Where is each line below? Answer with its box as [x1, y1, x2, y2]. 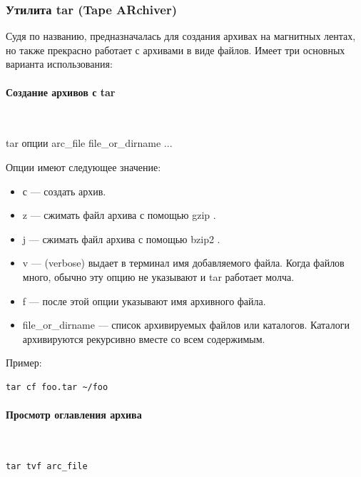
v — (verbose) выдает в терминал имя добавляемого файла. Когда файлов [22, 255, 345, 270]
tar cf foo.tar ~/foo [6, 381, 108, 392]
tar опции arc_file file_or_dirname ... [6, 135, 173, 150]
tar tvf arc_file [6, 461, 88, 471]
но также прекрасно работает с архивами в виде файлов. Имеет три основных [6, 42, 345, 57]
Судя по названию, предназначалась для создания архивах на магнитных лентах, [6, 29, 356, 43]
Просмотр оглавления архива [6, 407, 142, 422]
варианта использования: [6, 56, 113, 71]
